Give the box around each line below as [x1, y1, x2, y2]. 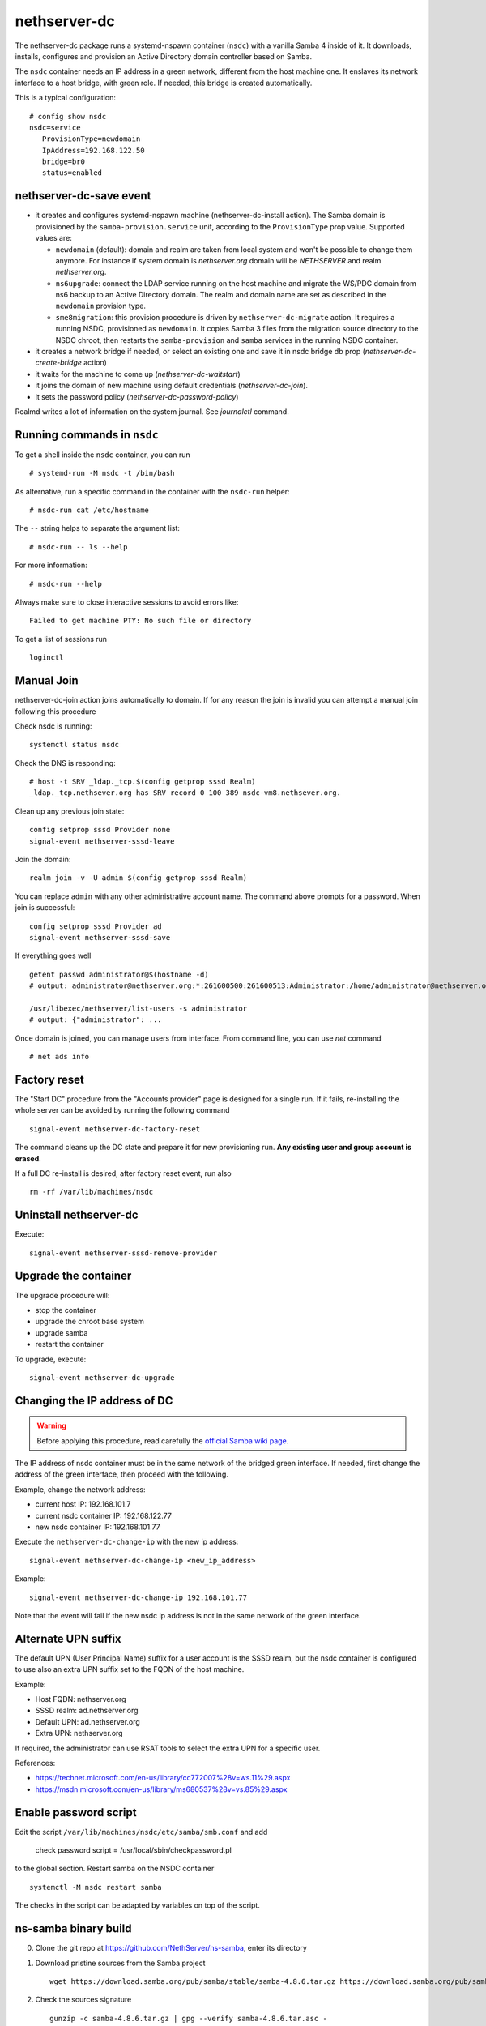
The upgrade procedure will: [15, 1290, 110, 1300]
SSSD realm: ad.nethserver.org [35, 1706, 139, 1716]
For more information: [15, 560, 88, 571]
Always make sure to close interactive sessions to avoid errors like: [15, 597, 239, 607]
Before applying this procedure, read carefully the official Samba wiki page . [36, 1435, 289, 1446]
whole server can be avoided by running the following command [15, 1105, 230, 1115]
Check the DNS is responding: [15, 758, 117, 767]
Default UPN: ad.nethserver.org [35, 1716, 141, 1726]
